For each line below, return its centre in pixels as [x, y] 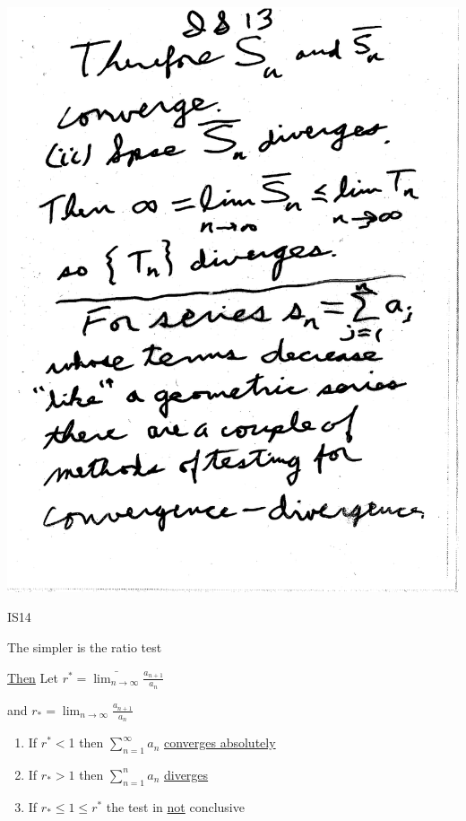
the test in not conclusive [175, 806]
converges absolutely [220, 742]
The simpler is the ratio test [85, 647]
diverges [186, 774]
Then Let [33, 677]
